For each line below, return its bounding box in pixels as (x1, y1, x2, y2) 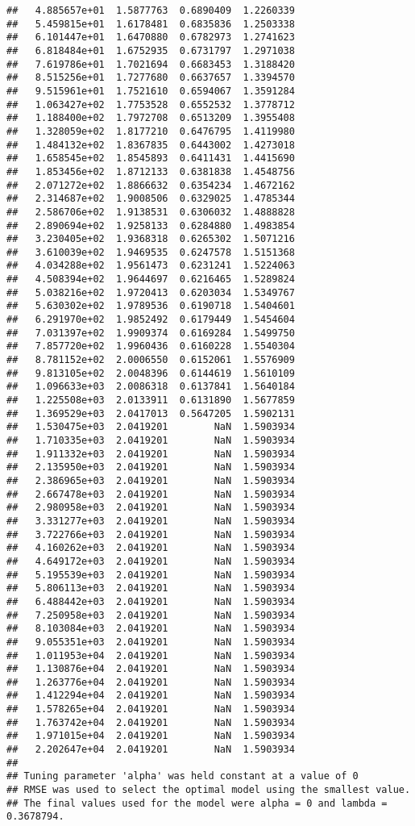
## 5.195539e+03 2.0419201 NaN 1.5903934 (6, 569, 295, 581)
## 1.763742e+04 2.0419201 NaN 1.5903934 (6, 716, 295, 728)
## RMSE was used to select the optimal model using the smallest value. (6, 784, 411, 796)
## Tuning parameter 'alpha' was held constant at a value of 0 (6, 770, 359, 782)
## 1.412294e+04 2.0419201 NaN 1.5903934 (6, 690, 295, 702)
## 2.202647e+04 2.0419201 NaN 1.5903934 (6, 744, 295, 756)
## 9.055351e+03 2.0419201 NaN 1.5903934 (6, 636, 295, 648)
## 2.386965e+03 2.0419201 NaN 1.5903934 (6, 474, 295, 486)
